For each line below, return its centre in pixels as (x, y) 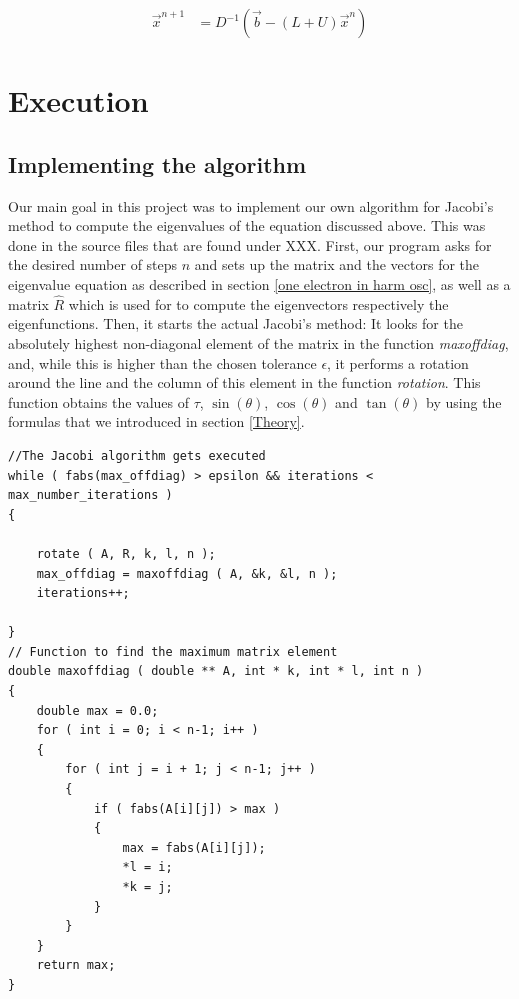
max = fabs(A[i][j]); (194, 847)
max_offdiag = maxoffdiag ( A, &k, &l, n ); (187, 573)
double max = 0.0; (97, 710)
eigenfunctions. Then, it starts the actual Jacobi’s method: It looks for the (235, 323)
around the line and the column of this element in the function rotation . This (244, 382)
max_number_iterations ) (90, 495)
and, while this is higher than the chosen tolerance (162, 362)
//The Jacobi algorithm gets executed (137, 455)
